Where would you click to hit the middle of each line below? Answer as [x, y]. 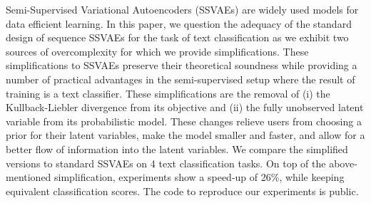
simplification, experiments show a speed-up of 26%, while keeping [199, 177]
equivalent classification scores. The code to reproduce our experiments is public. [182, 191]
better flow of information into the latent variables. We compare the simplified [177, 149]
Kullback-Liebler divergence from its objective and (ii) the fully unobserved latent [185, 107]
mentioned [29, 177]
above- [343, 163]
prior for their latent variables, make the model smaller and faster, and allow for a [185, 135]
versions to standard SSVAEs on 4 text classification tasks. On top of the [166, 163]
